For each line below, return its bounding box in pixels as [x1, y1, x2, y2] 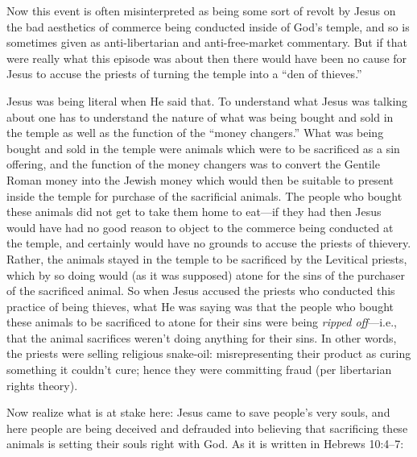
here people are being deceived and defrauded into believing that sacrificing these [6, 419, 408, 436]
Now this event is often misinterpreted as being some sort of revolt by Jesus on [6, 2, 396, 19]
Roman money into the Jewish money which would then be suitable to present [6, 171, 394, 188]
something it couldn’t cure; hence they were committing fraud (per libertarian [6, 361, 392, 378]
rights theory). [6, 376, 78, 393]
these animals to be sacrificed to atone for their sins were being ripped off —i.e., [6, 314, 397, 330]
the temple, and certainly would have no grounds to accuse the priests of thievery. [6, 235, 411, 251]
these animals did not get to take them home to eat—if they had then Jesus [6, 203, 382, 220]
